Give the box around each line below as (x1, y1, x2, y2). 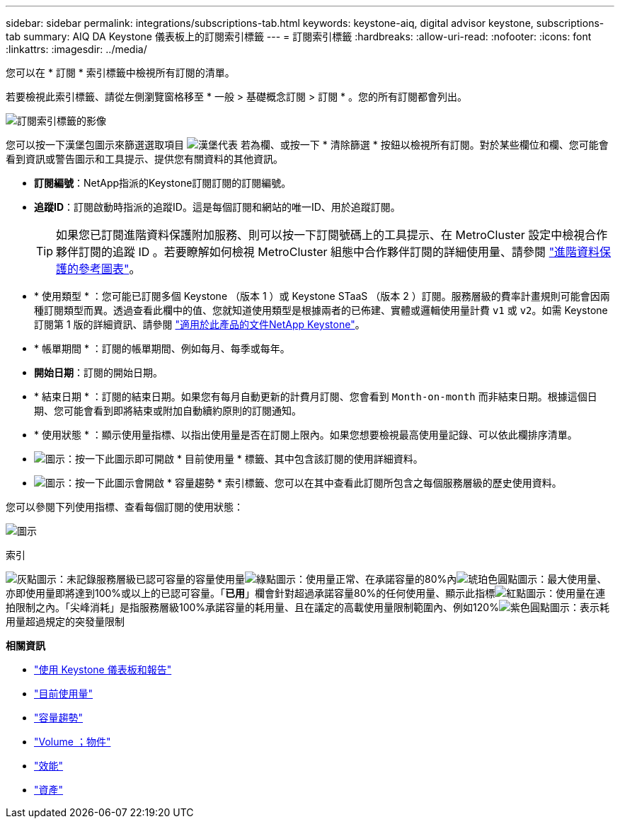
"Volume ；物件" (34, 736, 111, 748)
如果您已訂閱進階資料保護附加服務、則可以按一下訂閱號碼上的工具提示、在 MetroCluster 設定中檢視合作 (56, 228, 608, 242)
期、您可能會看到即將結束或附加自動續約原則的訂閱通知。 (34, 405, 302, 417)
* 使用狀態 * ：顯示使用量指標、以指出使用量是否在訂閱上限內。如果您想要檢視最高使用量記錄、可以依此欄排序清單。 (34, 429, 578, 441)
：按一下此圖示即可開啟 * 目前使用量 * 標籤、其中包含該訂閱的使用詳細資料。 (65, 453, 423, 465)
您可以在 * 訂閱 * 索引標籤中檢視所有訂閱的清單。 (6, 66, 235, 79)
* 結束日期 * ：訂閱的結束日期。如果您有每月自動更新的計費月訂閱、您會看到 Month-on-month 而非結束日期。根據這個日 (34, 390, 597, 402)
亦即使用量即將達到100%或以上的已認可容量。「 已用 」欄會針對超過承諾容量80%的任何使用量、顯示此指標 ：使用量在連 (6, 587, 606, 599)
